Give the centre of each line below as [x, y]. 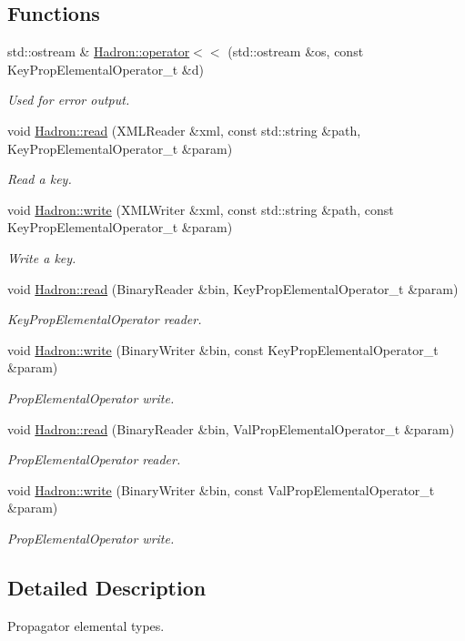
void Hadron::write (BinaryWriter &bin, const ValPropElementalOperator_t [221, 489]
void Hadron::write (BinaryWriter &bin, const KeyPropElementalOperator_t [223, 349]
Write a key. [42, 257]
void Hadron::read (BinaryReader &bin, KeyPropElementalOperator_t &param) [233, 288]
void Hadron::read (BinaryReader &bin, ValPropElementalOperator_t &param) [231, 428]
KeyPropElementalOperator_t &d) [106, 69]
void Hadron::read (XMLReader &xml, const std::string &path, [184, 130]
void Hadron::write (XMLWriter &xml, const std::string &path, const [201, 209]
